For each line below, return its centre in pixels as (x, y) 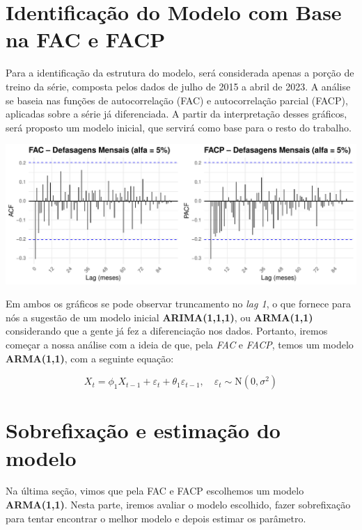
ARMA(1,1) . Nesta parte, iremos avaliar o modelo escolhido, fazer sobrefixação (178, 505)
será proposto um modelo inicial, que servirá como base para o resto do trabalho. (179, 127)
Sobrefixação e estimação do (143, 430)
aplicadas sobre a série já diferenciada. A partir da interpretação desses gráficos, (176, 114)
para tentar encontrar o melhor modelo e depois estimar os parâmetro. (156, 518)
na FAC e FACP (86, 39)
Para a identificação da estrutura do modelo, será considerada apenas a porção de (180, 73)
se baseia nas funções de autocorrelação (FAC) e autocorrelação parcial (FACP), (177, 100)
